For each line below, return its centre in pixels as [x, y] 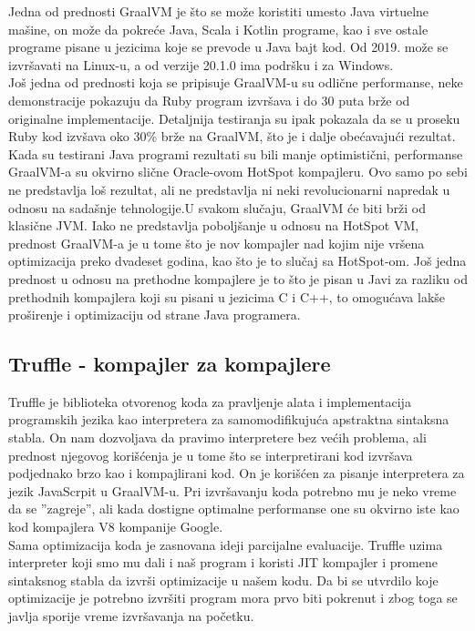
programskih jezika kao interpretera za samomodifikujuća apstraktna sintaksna [229, 419]
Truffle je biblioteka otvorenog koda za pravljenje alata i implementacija [210, 401]
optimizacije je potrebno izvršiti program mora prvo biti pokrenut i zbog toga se [233, 598]
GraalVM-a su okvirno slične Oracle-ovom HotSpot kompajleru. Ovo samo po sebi [238, 172]
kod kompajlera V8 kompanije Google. [116, 527]
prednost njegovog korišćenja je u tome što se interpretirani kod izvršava [211, 455]
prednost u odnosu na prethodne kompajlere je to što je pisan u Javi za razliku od [238, 278]
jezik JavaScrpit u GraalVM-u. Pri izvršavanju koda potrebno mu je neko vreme [232, 490]
